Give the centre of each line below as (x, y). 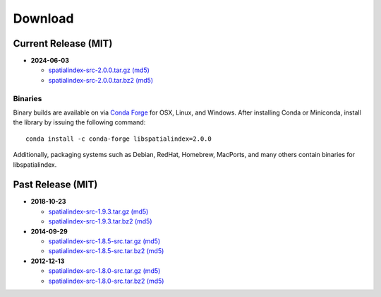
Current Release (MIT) (63, 43)
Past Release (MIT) (55, 185)
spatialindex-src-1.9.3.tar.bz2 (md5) (100, 221)
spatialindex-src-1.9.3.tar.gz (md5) (98, 211)
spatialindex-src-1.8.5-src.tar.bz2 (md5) (106, 251)
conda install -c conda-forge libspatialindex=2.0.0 (119, 139)
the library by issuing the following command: (79, 122)
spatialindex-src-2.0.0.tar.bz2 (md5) (101, 80)
